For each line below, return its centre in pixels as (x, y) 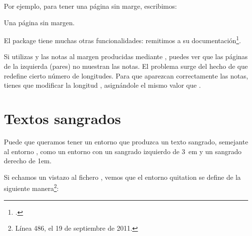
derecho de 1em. (28, 161)
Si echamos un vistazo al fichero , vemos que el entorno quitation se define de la (122, 177)
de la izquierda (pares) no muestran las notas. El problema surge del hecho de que (126, 66)
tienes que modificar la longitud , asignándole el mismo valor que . (102, 85)
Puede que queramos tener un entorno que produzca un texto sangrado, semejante (126, 141)
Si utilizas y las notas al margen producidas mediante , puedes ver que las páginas (126, 56)
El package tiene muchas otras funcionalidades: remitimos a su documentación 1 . (123, 39)
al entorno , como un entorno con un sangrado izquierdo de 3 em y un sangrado (123, 151)
